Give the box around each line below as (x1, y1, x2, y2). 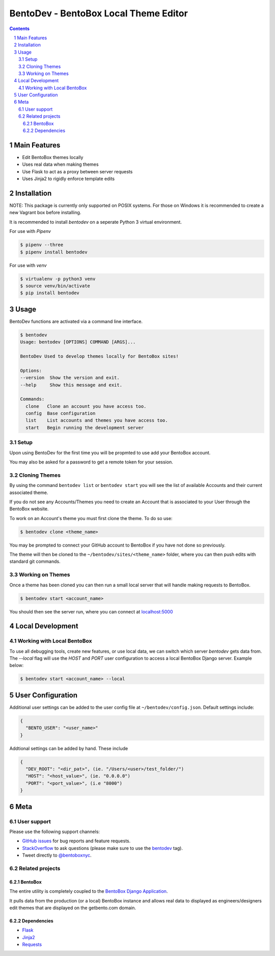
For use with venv (9, 262, 47, 268)
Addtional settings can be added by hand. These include (9, 745, 128, 752)
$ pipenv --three (20, 242, 64, 248)
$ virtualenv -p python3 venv (20, 276, 96, 281)
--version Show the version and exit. (20, 375, 120, 381)
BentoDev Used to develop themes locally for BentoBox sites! (20, 353, 179, 359)
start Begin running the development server (25, 425, 144, 430)
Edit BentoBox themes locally (22, 154, 84, 160)
